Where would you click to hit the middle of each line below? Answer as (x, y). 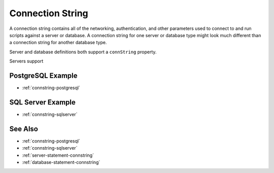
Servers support (26, 61)
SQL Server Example (42, 102)
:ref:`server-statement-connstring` (58, 155)
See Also (24, 129)
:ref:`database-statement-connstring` (61, 162)
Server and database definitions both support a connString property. (83, 52)
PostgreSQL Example (43, 75)
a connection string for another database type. (58, 43)
